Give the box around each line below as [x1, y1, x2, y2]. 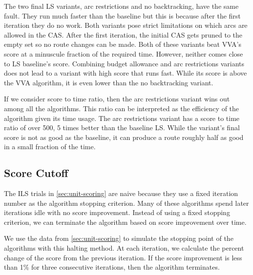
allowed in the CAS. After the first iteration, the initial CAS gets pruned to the [4, 29, 242, 39]
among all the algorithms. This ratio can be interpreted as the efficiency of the [4, 103, 239, 113]
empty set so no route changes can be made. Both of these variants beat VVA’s [4, 39, 241, 49]
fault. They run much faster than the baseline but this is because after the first [4, 10, 241, 20]
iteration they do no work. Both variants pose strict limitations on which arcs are [4, 20, 248, 30]
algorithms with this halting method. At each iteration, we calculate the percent [4, 243, 244, 253]
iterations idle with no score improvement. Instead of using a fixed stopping [4, 207, 230, 217]
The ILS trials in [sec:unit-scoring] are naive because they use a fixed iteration [4, 188, 238, 198]
